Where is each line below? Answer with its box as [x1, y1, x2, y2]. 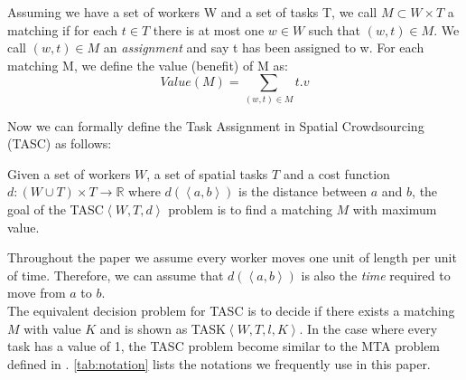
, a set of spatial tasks [146, 164, 268, 183]
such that [308, 20, 361, 39]
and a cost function [283, 164, 390, 183]
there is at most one [153, 20, 265, 39]
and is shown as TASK [99, 318, 226, 337]
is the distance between [238, 182, 368, 201]
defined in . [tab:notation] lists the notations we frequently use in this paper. [7, 354, 431, 373]
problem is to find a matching [168, 200, 332, 219]
